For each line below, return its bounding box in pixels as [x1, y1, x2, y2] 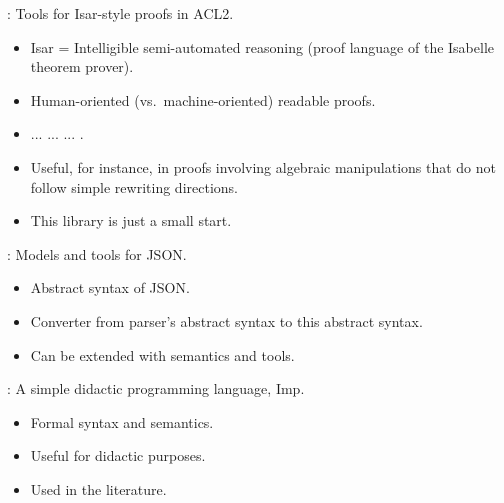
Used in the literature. [30, 478, 167, 499]
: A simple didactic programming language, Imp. [7, 378, 305, 399]
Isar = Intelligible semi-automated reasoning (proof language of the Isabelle [30, 36, 494, 57]
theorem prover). [30, 56, 134, 77]
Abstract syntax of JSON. [30, 277, 190, 298]
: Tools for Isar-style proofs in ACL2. [7, 3, 234, 23]
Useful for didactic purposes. [30, 445, 206, 466]
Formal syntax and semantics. [30, 411, 214, 432]
